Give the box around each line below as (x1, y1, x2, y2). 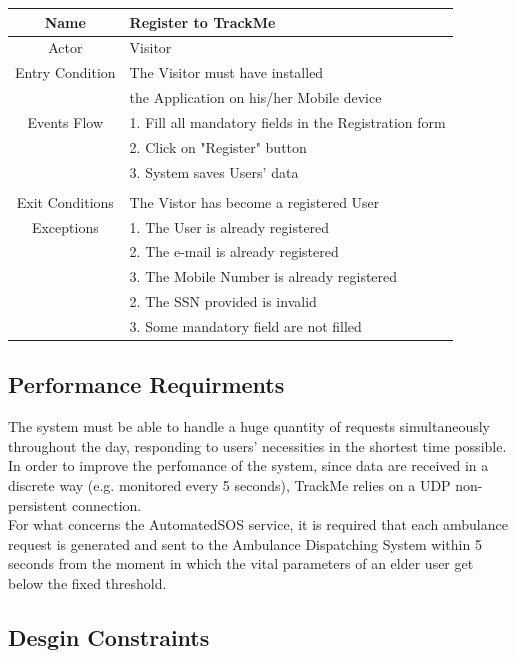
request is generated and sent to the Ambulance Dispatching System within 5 (8, 533, 482, 554)
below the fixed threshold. (8, 572, 167, 593)
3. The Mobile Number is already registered (129, 266, 398, 287)
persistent (8, 494, 68, 515)
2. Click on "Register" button (129, 136, 307, 157)
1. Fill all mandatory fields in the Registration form (129, 111, 446, 132)
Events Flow (27, 111, 104, 132)
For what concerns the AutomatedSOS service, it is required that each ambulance (8, 514, 508, 535)
